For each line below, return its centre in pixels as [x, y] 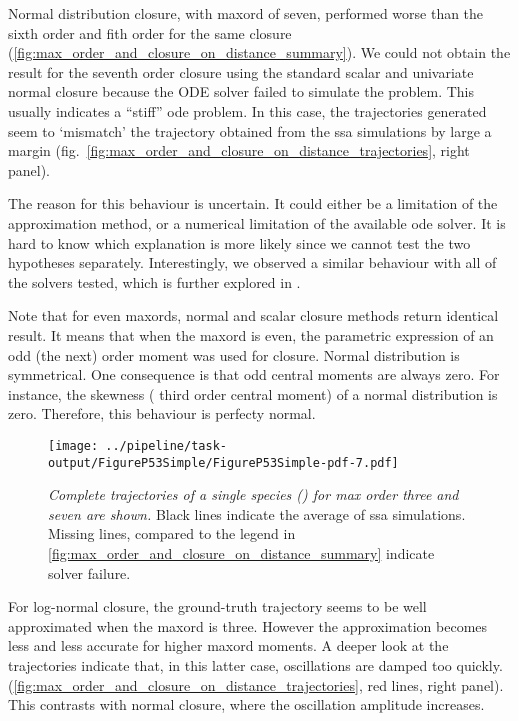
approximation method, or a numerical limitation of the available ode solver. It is [257, 222]
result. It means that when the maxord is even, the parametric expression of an [251, 334]
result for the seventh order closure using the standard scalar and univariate [241, 71]
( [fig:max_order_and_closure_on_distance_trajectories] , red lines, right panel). [256, 684]
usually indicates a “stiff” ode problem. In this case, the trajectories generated [247, 110]
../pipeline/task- [166, 445]
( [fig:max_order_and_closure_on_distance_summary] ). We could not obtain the [259, 52]
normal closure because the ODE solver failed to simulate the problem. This [241, 91]
